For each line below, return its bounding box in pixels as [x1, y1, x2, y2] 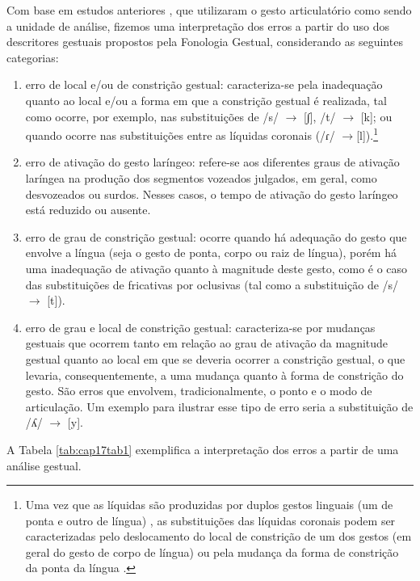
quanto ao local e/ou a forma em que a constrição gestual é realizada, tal [25, 91, 387, 108]
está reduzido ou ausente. [25, 201, 151, 218]
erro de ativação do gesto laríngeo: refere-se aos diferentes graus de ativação [25, 154, 400, 171]
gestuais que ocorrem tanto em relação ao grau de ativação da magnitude [25, 335, 388, 352]
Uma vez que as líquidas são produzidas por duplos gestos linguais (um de [25, 496, 393, 513]
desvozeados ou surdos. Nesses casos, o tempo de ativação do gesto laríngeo [25, 185, 398, 202]
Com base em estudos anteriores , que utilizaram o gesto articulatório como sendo [6, 2, 412, 18]
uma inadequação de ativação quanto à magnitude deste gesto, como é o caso [25, 259, 408, 276]
